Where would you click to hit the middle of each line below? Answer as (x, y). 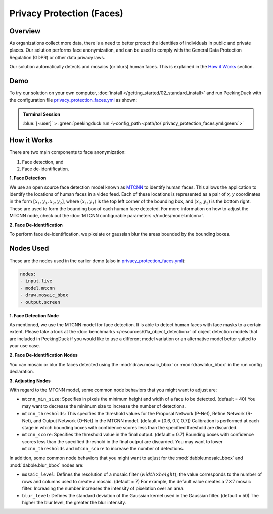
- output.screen (40, 302)
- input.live (36, 281)
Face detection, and (43, 162)
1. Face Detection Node (34, 315)
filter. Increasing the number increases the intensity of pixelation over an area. (103, 489)
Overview (25, 31)
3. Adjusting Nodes (30, 381)
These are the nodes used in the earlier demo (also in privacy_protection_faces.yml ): (97, 261)
